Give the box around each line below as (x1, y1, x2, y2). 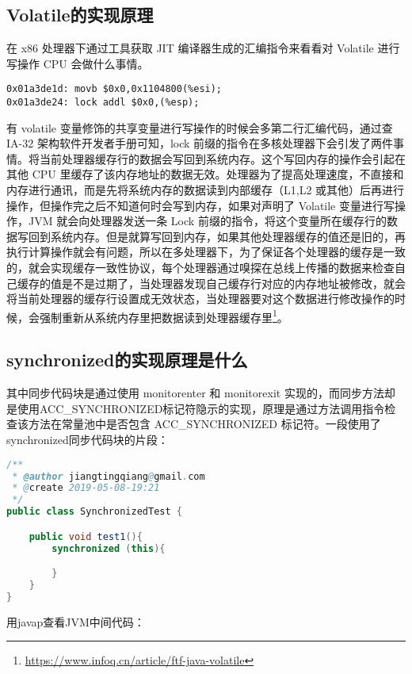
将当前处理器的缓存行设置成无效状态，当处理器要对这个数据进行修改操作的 (6, 290, 395, 307)
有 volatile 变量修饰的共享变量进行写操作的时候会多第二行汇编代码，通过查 (6, 119, 393, 136)
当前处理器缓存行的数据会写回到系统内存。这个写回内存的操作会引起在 (39, 150, 406, 167)
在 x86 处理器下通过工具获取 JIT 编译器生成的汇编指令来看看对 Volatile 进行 (6, 40, 400, 56)
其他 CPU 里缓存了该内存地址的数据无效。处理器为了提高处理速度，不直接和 (6, 166, 404, 182)
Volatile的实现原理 (6, 2, 154, 27)
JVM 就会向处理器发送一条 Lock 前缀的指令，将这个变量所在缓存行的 (28, 213, 387, 229)
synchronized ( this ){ (51, 542, 166, 554)
